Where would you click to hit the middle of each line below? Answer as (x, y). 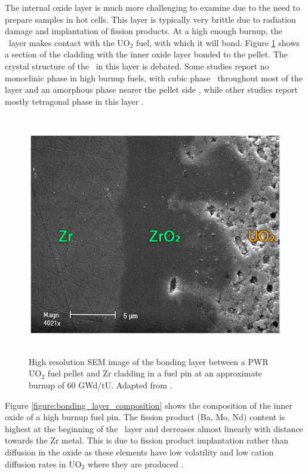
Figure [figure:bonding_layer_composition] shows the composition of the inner (149, 405)
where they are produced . (135, 464)
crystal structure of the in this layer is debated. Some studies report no (137, 66)
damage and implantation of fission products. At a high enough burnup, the (144, 31)
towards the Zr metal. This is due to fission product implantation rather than (147, 440)
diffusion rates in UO (43, 464)
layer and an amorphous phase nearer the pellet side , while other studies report (152, 89)
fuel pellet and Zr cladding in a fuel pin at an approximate (155, 373)
